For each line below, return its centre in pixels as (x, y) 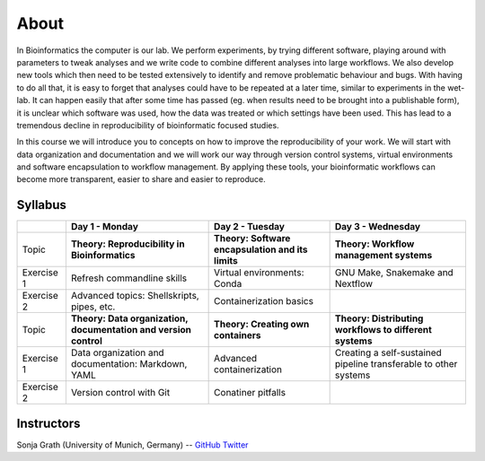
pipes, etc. (93, 307)
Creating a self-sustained (388, 352)
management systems (384, 256)
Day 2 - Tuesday (249, 227)
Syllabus (42, 205)
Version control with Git (120, 393)
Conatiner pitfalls (250, 393)
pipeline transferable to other (396, 364)
